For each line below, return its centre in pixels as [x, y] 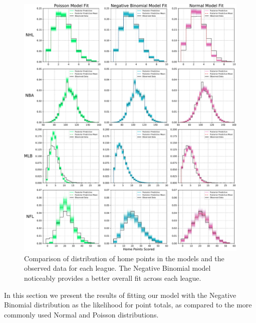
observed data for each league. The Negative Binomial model [117, 268]
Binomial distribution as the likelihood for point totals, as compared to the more [128, 305]
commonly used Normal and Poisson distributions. [81, 314]
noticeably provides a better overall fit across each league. [113, 278]
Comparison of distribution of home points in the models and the [124, 258]
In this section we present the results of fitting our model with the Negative [120, 295]
